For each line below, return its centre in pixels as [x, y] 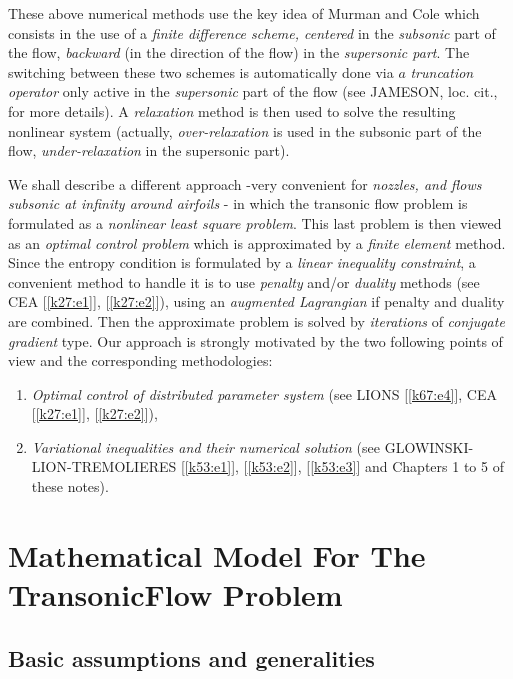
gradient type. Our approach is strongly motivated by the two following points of [255, 340]
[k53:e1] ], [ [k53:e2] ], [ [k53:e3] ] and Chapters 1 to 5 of [344, 466]
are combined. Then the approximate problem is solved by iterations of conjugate [256, 320]
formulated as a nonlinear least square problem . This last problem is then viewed [255, 222]
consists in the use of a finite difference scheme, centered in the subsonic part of [252, 32]
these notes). [70, 486]
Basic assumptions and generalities [191, 657]
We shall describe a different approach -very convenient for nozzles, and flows [245, 183]
